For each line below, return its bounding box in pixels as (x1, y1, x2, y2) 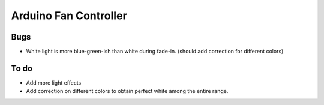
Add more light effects (26, 79, 82, 86)
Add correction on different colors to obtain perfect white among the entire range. (26, 88, 229, 95)
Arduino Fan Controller (11, 9, 127, 22)
